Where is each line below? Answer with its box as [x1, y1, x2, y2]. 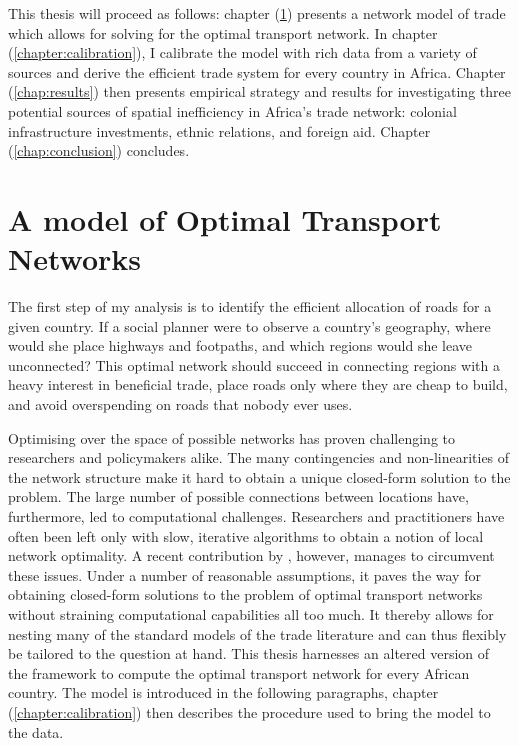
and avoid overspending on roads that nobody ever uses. [8, 394, 353, 415]
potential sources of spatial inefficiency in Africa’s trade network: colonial [8, 100, 457, 121]
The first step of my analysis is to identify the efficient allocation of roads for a [8, 296, 492, 317]
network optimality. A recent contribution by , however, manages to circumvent [8, 545, 495, 566]
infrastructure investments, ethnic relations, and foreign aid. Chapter [8, 120, 431, 141]
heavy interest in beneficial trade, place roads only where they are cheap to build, [8, 374, 508, 395]
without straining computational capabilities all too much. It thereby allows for [8, 603, 494, 624]
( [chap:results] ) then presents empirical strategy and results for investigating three [8, 81, 511, 102]
